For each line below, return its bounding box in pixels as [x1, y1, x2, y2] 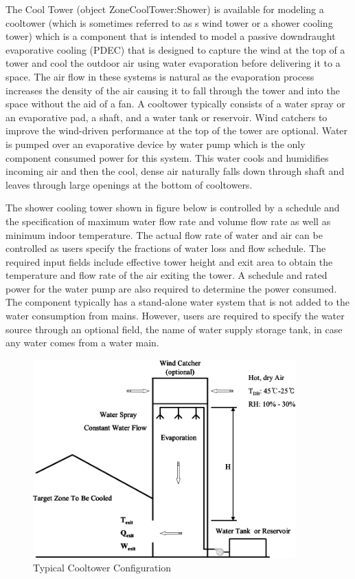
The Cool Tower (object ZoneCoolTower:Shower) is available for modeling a [5, 2, 324, 16]
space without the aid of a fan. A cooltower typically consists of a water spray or [5, 96, 345, 111]
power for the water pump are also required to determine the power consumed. [5, 281, 337, 295]
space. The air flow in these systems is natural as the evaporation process [5, 69, 314, 83]
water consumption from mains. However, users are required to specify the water [5, 308, 345, 323]
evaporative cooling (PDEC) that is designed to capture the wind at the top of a [5, 42, 345, 56]
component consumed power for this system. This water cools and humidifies [5, 150, 329, 165]
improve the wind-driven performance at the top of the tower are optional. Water [5, 123, 348, 138]
